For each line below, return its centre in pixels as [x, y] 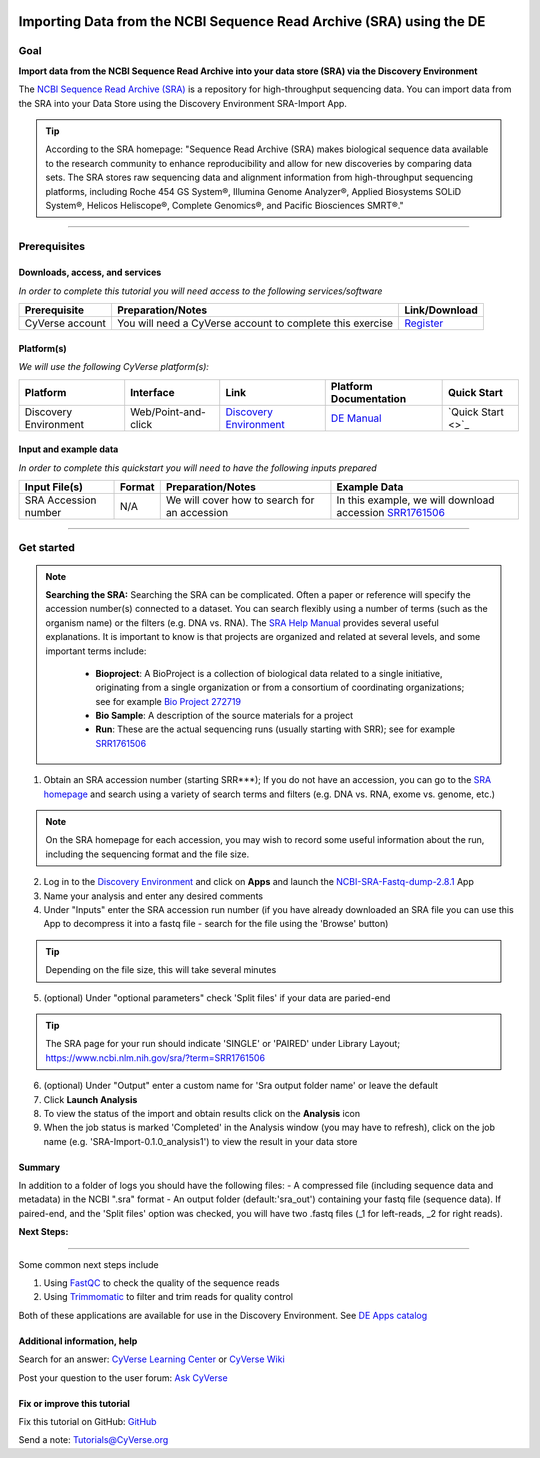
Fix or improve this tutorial [74, 1403]
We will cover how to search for [240, 500]
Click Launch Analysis [90, 1099]
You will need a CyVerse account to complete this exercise [255, 323]
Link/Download [441, 310]
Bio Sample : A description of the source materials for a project [224, 716]
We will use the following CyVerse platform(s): [114, 367]
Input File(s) [54, 487]
